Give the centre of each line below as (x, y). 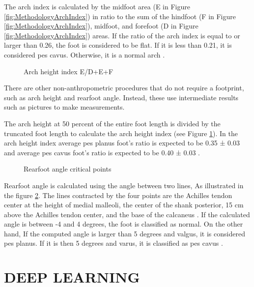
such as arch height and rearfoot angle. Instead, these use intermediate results (121, 97)
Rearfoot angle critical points (68, 169)
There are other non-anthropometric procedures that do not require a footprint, (124, 88)
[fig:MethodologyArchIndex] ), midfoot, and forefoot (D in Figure (101, 26)
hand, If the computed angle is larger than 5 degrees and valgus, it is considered (125, 233)
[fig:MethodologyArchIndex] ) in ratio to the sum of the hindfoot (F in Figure (120, 16)
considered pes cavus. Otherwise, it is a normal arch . (85, 54)
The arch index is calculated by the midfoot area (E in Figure (97, 6)
